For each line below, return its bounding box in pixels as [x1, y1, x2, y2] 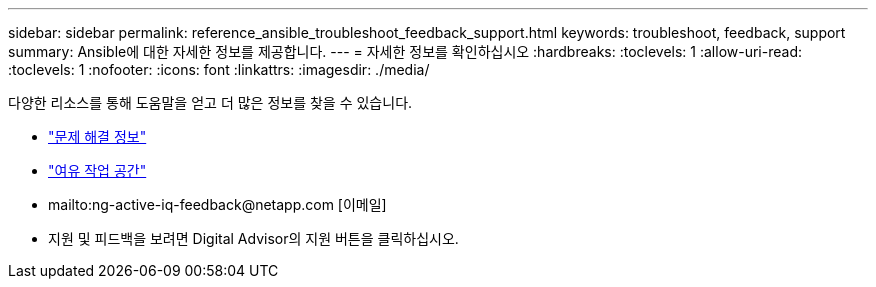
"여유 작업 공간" [48, 162, 147, 179]
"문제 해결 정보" [48, 128, 147, 145]
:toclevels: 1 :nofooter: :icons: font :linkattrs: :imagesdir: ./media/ [8, 61, 430, 78]
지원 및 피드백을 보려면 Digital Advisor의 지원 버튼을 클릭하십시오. [48, 230, 459, 247]
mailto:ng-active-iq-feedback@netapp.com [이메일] [48, 196, 387, 213]
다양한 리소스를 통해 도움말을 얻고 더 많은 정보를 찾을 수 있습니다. [8, 94, 413, 111]
